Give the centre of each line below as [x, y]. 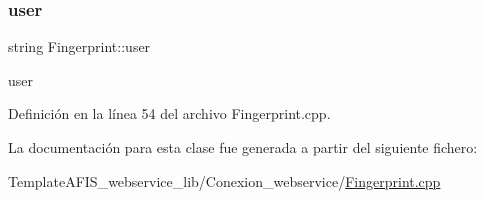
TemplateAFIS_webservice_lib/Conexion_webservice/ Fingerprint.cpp [224, 180]
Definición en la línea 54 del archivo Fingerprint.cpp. [169, 113]
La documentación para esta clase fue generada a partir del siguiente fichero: [243, 147]
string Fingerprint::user [79, 46]
